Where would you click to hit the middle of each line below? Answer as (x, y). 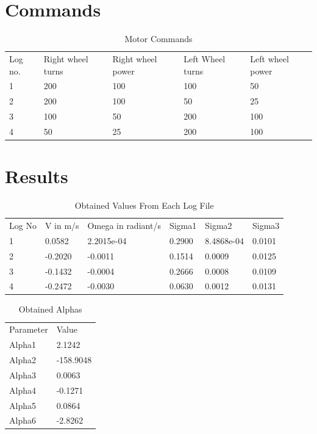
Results (37, 176)
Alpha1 (23, 345)
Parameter (29, 329)
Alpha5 (23, 405)
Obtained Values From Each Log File (144, 205)
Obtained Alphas (50, 309)
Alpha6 (23, 420)
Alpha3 (23, 374)
